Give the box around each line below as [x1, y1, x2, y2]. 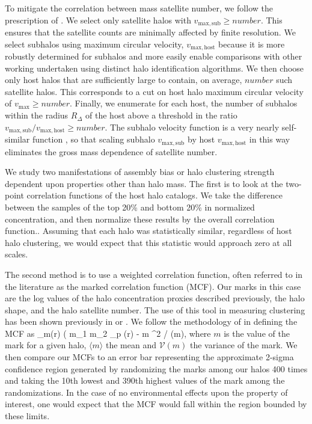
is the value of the [224, 327, 290, 339]
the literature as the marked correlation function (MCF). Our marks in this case [5, 280, 301, 292]
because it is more [218, 37, 285, 50]
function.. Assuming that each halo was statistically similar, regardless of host [5, 224, 292, 237]
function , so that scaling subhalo [32, 133, 155, 146]
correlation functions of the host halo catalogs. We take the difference [26, 189, 283, 201]
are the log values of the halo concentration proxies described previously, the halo [5, 292, 305, 304]
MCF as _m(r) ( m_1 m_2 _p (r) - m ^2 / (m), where [5, 327, 211, 339]
